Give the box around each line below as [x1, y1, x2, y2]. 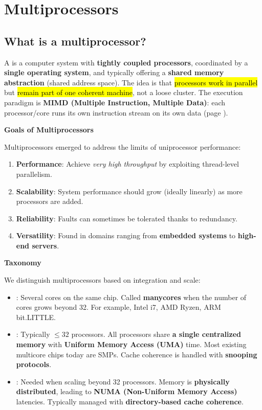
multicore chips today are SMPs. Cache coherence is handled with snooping [16, 349, 257, 359]
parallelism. [16, 168, 52, 179]
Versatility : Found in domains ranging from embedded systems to [16, 230, 236, 241]
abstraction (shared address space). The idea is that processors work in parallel [4, 77, 258, 87]
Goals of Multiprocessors [4, 124, 94, 135]
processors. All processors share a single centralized [71, 329, 241, 339]
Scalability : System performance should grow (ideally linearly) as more [16, 186, 243, 196]
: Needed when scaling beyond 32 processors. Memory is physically [16, 376, 230, 386]
